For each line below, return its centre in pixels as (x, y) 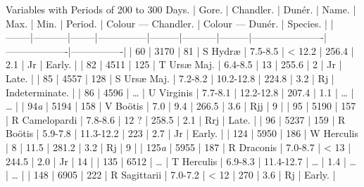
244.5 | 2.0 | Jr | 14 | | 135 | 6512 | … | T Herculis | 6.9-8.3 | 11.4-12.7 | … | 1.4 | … (181, 161)
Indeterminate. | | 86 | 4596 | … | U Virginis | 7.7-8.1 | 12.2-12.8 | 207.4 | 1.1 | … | (180, 92)
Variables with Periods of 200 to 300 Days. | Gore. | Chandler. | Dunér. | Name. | (181, 9)
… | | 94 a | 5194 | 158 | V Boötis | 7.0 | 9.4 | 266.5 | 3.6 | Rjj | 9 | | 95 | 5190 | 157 (181, 106)
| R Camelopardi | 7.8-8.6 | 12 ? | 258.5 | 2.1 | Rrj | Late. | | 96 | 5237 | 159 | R (176, 119)
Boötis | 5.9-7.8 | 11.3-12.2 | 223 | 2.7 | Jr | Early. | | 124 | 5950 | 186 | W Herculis (182, 133)
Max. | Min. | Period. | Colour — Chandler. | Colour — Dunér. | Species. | (167, 23)
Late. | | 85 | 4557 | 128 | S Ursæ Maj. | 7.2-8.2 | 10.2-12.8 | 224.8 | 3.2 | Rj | (170, 78)
